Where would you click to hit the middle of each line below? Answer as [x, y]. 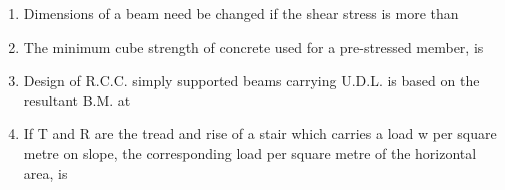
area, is [45, 172]
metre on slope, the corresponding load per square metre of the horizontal [250, 152]
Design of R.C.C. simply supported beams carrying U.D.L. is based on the [251, 80]
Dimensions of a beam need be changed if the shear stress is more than [241, 13]
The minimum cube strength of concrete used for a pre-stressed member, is [253, 46]
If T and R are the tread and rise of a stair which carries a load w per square [260, 133]
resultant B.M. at [77, 99]
